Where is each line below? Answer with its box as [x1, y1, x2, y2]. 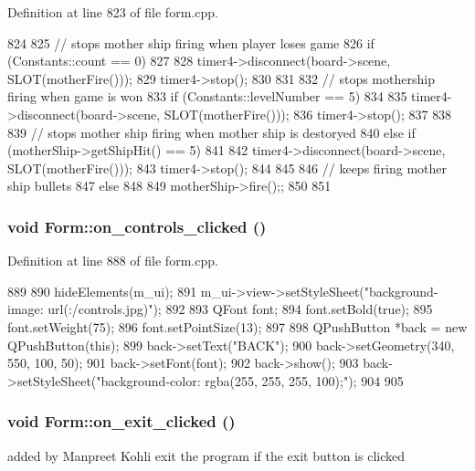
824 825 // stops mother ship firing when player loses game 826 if [7, 33, 375, 52]
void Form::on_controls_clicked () [7, 215, 267, 237]
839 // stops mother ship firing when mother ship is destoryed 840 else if [7, 122, 416, 141]
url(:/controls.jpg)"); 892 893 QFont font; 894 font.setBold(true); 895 [47, 299, 433, 319]
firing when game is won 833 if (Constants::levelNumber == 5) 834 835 [7, 87, 407, 106]
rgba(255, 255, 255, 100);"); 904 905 [205, 371, 404, 390]
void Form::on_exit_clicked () [7, 410, 236, 433]
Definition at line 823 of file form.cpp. [7, 3, 218, 21]
